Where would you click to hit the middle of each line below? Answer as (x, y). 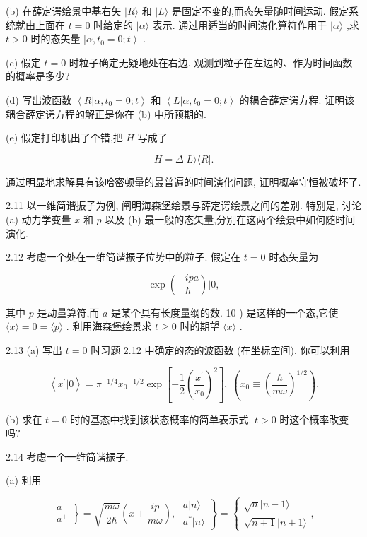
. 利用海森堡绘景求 (109, 326)
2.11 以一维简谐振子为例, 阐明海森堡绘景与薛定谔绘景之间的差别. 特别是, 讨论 (184, 205)
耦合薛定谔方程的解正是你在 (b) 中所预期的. (106, 113)
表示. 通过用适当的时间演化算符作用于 (240, 24)
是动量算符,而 (68, 312)
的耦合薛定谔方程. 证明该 (297, 99)
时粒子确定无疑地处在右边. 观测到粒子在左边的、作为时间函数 (211, 62)
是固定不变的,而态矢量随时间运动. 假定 (260, 11)
